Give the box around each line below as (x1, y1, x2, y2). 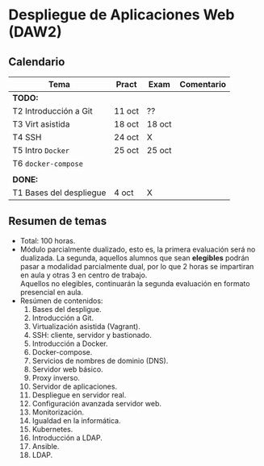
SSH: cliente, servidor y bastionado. (31, 330, 152, 339)
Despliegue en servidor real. (31, 389, 127, 400)
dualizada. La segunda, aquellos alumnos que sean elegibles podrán (19, 252, 249, 263)
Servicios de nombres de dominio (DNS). (31, 356, 169, 365)
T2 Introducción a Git (12, 106, 93, 116)
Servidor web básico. (31, 364, 103, 374)
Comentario (179, 79, 227, 89)
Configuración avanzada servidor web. (31, 398, 162, 408)
